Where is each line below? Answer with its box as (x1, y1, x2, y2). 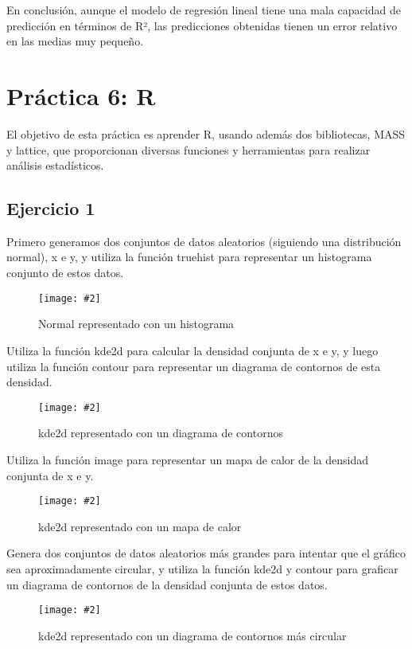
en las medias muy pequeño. (6, 33, 144, 49)
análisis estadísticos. (6, 157, 104, 174)
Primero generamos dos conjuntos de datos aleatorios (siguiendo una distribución (6, 233, 402, 249)
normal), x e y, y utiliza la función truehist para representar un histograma (6, 248, 372, 265)
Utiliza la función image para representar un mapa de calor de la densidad (6, 451, 368, 467)
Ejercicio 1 (6, 196, 95, 221)
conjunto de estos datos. (6, 264, 124, 281)
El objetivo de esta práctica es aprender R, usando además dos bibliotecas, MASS (6, 125, 406, 142)
